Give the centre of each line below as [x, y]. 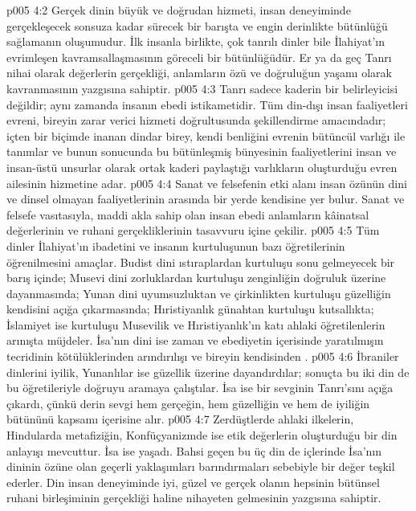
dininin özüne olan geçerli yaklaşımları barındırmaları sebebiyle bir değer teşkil [201, 466]
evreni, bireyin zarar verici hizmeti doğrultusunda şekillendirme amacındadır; [196, 120]
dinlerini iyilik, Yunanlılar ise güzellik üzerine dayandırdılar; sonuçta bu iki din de [208, 372]
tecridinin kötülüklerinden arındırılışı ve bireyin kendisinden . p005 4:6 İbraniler [203, 356]
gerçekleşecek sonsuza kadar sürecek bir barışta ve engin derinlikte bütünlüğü [197, 25]
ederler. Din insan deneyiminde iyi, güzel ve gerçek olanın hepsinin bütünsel [193, 482]
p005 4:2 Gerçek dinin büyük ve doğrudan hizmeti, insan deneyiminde [179, 10]
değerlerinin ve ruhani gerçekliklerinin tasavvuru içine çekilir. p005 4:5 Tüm [193, 230]
